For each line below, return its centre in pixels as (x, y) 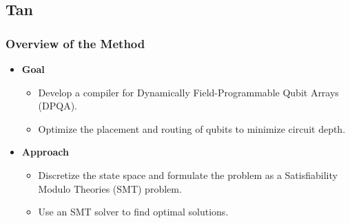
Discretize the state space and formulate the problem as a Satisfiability (188, 174)
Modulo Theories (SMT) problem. (110, 188)
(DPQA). (58, 106)
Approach (45, 152)
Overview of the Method (75, 43)
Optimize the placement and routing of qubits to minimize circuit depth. (192, 128)
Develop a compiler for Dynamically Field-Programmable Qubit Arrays (188, 92)
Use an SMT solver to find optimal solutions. (133, 212)
